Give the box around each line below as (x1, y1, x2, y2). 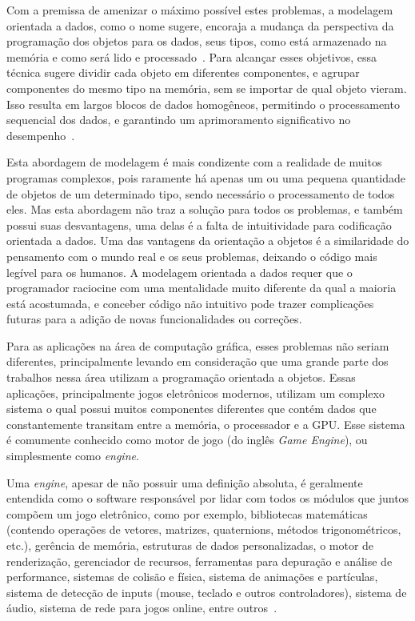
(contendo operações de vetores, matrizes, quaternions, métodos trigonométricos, (6, 521, 401, 538)
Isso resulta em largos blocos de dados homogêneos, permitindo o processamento (6, 95, 400, 112)
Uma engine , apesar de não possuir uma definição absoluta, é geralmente (6, 474, 363, 491)
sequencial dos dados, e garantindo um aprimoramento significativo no (6, 111, 351, 128)
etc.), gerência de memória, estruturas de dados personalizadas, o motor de (6, 537, 374, 553)
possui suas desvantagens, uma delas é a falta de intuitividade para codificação (6, 216, 392, 233)
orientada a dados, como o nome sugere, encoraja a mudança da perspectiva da (6, 17, 394, 34)
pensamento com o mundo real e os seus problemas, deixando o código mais (6, 247, 377, 264)
